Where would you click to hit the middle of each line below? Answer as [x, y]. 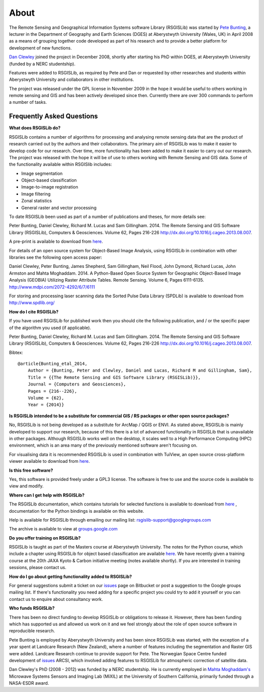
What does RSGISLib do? [35, 128]
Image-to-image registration [50, 187]
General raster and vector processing [59, 208]
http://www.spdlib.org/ [32, 303]
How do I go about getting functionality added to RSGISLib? [70, 576]
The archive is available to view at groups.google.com [63, 529]
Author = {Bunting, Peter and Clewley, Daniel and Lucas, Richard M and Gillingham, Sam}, [140, 370]
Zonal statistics [37, 201]
